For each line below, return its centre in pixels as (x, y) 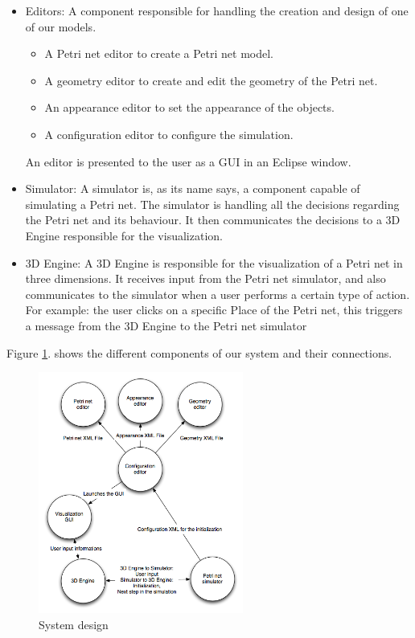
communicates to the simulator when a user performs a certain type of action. (218, 294)
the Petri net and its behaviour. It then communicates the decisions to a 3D (213, 220)
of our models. (61, 26)
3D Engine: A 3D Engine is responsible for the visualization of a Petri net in (214, 262)
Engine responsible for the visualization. (124, 235)
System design (74, 624)
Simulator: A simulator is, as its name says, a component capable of (193, 188)
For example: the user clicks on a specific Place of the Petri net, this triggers (214, 310)
